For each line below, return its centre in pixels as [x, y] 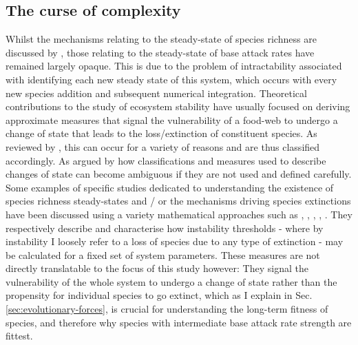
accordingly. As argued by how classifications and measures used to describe [166, 160]
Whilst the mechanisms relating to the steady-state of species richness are [161, 39]
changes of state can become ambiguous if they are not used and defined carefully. [179, 174]
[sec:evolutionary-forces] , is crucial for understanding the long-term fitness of [167, 309]
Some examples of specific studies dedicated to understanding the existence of [170, 187]
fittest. [19, 336]
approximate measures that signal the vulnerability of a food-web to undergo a [172, 119]
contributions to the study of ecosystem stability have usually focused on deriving [178, 106]
